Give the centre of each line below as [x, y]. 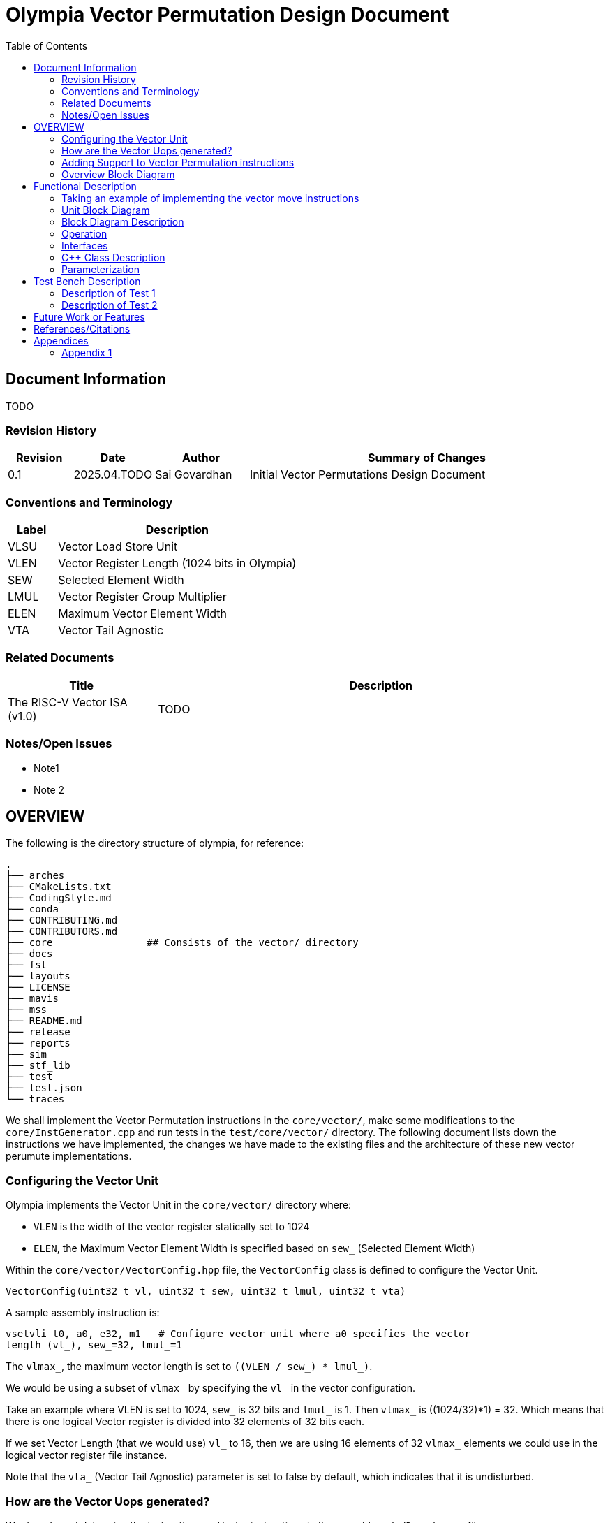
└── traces [35, 1099]
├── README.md [44, 1021]
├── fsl [27, 965]
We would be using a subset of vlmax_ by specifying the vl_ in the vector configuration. [210, 1388]
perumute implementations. [69, 1156]
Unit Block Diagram [106, 210]
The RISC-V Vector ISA [68, 702]
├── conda [32, 909]
